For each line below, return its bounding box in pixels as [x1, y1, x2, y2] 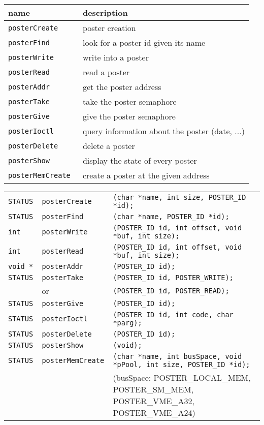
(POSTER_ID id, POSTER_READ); [113, 286, 229, 295]
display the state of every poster [82, 155, 197, 166]
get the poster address [82, 81, 161, 93]
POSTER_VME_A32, [113, 395, 194, 407]
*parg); [113, 319, 142, 327]
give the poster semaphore [82, 110, 176, 122]
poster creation [82, 22, 136, 34]
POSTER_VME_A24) [113, 407, 195, 418]
